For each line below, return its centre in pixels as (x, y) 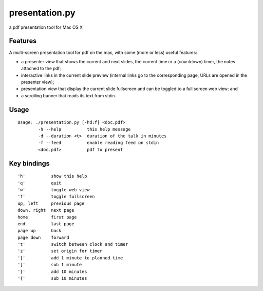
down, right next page (46, 210)
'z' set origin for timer (60, 251)
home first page (47, 217)
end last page (46, 224)
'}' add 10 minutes (52, 272)
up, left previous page (51, 203)
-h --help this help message (85, 129)
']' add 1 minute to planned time (70, 258)
